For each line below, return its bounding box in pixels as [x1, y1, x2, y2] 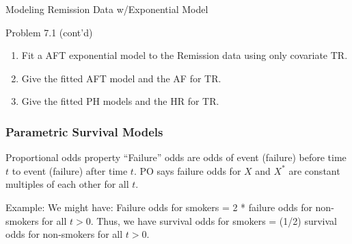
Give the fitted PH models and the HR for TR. [21, 94, 219, 108]
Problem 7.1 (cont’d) [5, 25, 93, 39]
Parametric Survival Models [5, 123, 163, 140]
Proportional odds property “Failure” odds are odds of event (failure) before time [5, 150, 347, 164]
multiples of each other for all [5, 177, 129, 191]
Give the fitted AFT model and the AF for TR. [21, 71, 221, 85]
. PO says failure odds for [133, 163, 241, 178]
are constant [288, 163, 340, 178]
